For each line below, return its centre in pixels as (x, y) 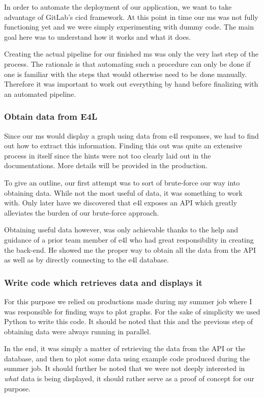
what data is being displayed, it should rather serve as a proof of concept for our (129, 378)
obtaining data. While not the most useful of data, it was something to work (123, 192)
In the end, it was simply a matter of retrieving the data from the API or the (125, 348)
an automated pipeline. (40, 94)
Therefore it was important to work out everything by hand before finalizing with (131, 84)
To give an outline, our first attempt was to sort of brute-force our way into (122, 182)
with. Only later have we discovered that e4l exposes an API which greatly (121, 203)
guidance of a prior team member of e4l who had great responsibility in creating (129, 239)
